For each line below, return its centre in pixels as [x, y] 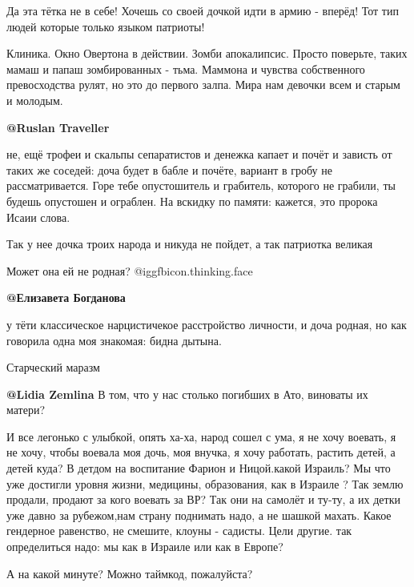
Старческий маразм [53, 367]
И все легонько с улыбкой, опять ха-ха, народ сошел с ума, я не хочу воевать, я [201, 436]
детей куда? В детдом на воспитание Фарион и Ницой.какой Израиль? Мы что [199, 468]
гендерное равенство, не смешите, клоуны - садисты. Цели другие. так [179, 531]
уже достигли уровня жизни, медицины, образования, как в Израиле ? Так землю [205, 483]
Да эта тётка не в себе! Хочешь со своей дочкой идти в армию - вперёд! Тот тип [203, 10]
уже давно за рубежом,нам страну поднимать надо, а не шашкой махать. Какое [199, 515]
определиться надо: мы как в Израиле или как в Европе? [145, 547]
